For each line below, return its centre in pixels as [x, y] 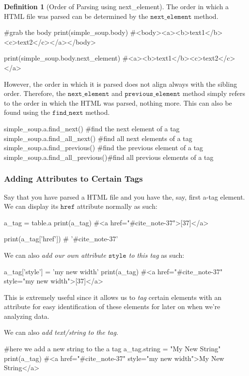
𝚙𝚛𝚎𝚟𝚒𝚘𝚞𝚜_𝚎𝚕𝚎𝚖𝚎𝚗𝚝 [153, 94]
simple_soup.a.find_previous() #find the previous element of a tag [104, 148]
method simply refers [214, 93]
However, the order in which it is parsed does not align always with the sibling [121, 84]
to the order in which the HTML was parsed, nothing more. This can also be [118, 102]
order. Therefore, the [35, 93]
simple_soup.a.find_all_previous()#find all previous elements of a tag [109, 157]
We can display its [31, 206]
